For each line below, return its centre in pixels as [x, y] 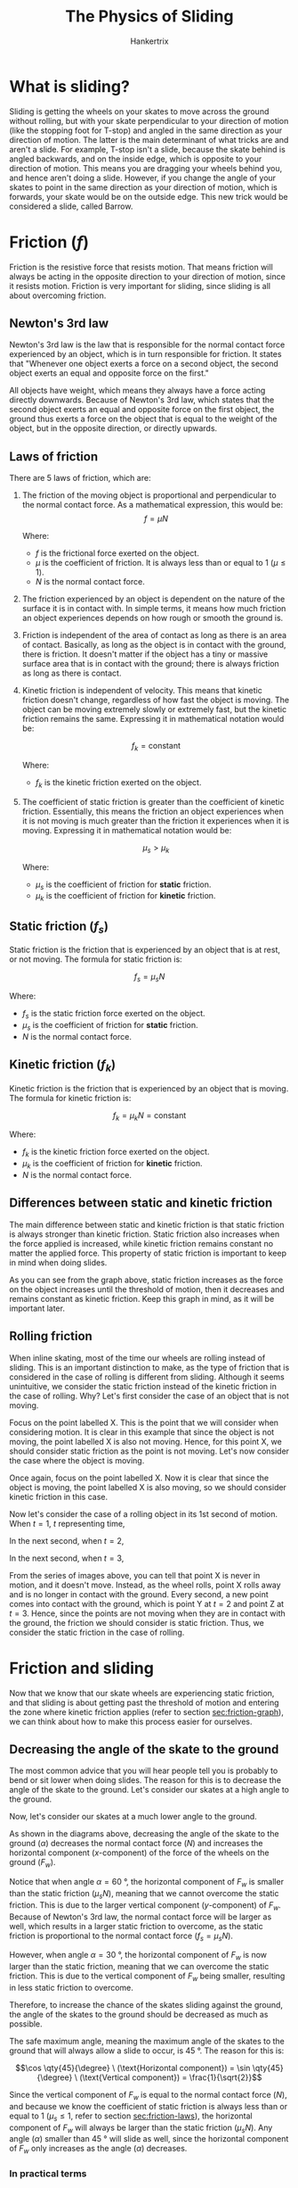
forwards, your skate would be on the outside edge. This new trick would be [149, 196]
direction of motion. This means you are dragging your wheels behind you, [146, 168]
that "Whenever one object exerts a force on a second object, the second [144, 364]
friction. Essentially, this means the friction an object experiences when [153, 811]
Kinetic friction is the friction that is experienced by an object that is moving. [149, 1088]
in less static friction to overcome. [71, 1987]
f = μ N [156, 518]
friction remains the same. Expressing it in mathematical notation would [153, 719]
